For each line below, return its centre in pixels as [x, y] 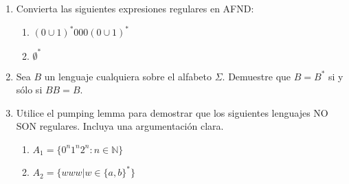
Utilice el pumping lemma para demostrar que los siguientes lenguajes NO [172, 112]
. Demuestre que [257, 76]
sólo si [29, 90]
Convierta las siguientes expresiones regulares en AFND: [135, 8]
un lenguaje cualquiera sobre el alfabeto [128, 76]
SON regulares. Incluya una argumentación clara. [120, 126]
